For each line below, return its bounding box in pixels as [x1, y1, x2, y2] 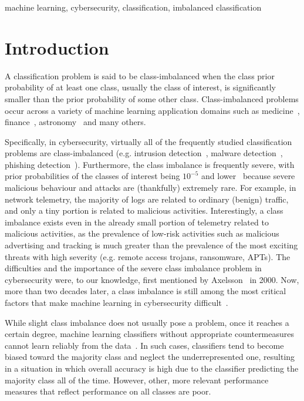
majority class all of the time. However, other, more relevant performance [5, 373, 269, 386]
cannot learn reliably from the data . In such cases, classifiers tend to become [5, 339, 284, 351]
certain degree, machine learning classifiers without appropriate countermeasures [5, 328, 295, 340]
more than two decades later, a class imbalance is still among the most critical [5, 285, 286, 297]
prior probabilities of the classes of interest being [5, 170, 180, 182]
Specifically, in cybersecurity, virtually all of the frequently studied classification [5, 135, 292, 147]
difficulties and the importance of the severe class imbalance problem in [5, 262, 262, 274]
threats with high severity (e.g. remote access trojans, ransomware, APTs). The [5, 250, 291, 262]
